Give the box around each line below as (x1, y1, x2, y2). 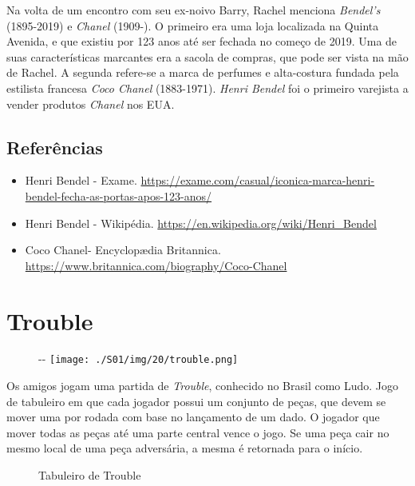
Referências (6, 134, 103, 159)
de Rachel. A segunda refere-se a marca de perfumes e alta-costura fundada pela (6, 64, 399, 81)
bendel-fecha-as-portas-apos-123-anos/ (25, 187, 212, 204)
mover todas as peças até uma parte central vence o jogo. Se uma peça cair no (6, 424, 389, 440)
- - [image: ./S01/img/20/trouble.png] (38, 350, 239, 367)
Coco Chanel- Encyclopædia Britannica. (25, 241, 221, 258)
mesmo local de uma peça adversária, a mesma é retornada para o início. (6, 440, 363, 456)
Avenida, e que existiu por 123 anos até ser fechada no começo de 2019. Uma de (6, 33, 397, 50)
